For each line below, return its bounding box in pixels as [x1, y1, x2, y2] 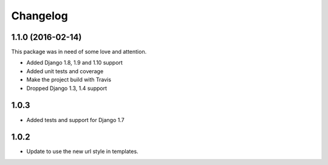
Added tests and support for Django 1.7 [26, 116, 125, 123]
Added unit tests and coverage [26, 67, 104, 75]
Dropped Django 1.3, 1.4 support [26, 85, 108, 92]
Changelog [11, 9, 68, 22]
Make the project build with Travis [26, 76, 112, 83]
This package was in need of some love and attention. [11, 48, 147, 56]
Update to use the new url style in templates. [26, 148, 139, 155]
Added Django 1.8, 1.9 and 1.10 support [26, 59, 123, 66]
